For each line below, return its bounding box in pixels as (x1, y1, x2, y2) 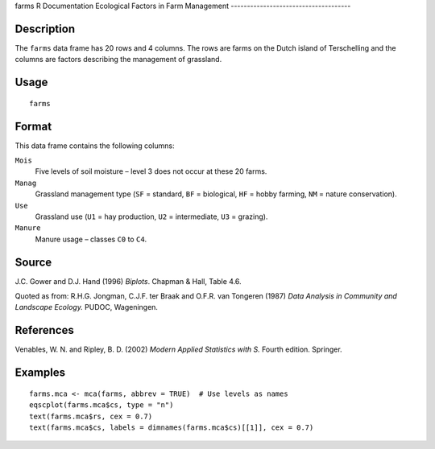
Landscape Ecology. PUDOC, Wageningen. (14, 303, 159, 312)
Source (14, 255, 52, 269)
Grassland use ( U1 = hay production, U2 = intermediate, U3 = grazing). (35, 212, 268, 221)
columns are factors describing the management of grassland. (14, 55, 222, 64)
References (14, 323, 74, 337)
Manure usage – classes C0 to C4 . (35, 234, 147, 244)
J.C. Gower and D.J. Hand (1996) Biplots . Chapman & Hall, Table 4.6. (14, 276, 242, 286)
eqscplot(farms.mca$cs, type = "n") (29, 401, 174, 410)
